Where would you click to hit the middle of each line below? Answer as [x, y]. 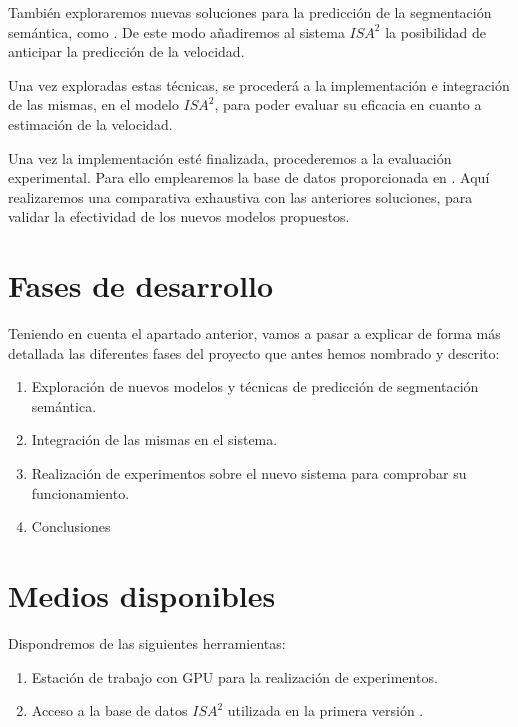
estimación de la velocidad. [90, 123]
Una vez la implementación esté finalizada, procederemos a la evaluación [230, 157]
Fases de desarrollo [141, 285]
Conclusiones [71, 526]
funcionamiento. [80, 492]
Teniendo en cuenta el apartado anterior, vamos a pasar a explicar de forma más [254, 333]
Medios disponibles [142, 595]
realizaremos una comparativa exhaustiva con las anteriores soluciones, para [240, 196]
